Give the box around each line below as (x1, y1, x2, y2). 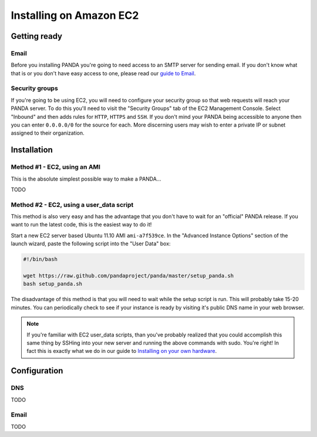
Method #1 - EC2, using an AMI (11, 163, 101, 171)
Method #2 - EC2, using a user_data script (11, 201, 134, 209)
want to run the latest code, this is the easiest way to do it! (11, 221, 152, 228)
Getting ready (11, 31, 63, 41)
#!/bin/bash (23, 256, 58, 263)
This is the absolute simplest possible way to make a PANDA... (11, 175, 161, 182)
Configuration (11, 366, 63, 376)
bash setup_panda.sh (23, 281, 82, 288)
